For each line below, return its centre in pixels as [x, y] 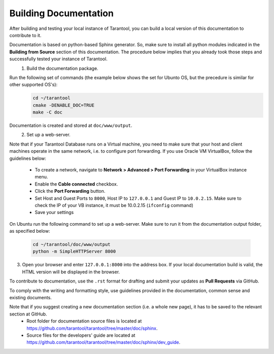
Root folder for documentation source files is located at [84, 321]
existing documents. [30, 298]
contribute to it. [25, 35]
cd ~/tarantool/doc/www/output [72, 244]
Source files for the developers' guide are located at [81, 335]
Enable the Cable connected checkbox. [76, 184]
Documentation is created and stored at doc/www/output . [71, 126]
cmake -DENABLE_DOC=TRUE [64, 105]
